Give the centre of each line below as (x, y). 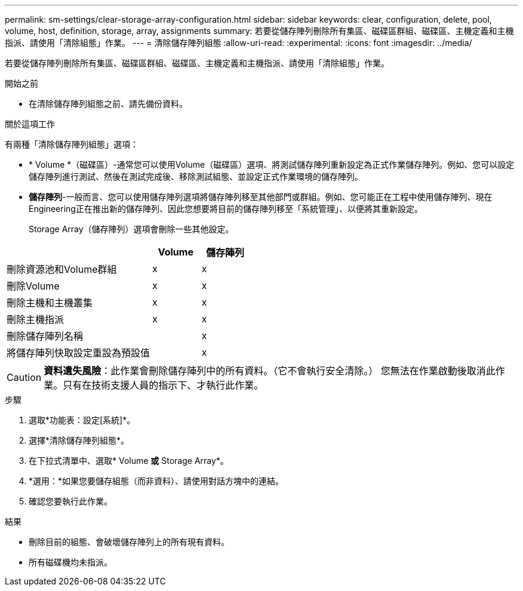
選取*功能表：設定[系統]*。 (82, 420)
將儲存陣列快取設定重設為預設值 (79, 353)
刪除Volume (33, 286)
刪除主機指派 (36, 319)
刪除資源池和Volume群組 (62, 269)
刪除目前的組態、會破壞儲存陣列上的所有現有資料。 (129, 542)
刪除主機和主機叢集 (50, 303)
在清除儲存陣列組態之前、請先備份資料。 (108, 104)
